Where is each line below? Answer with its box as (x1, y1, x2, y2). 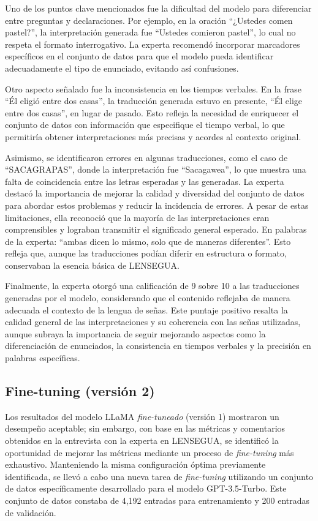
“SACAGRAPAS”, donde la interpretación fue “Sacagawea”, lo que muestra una (5, 163, 306, 176)
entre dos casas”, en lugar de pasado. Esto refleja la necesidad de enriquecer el (5, 106, 299, 119)
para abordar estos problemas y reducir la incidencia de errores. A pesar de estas (5, 198, 309, 211)
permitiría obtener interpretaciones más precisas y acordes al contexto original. (5, 130, 301, 143)
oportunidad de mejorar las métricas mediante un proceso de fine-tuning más (5, 446, 294, 459)
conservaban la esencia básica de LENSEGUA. (5, 258, 180, 271)
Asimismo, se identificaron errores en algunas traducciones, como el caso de (5, 151, 288, 163)
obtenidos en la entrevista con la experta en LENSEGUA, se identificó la (5, 434, 279, 447)
